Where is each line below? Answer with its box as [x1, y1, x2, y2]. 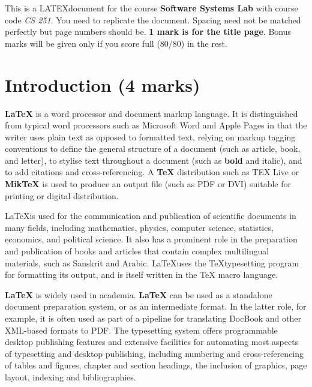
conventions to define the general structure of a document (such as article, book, [5, 142, 301, 155]
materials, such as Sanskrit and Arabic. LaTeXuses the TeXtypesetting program [5, 256, 299, 269]
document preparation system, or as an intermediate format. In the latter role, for [5, 300, 307, 313]
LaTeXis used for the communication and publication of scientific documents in [5, 209, 296, 222]
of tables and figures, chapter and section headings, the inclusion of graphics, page [5, 359, 307, 371]
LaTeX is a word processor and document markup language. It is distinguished [5, 107, 298, 119]
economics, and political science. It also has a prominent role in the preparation [5, 233, 298, 245]
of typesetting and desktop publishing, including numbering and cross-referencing [5, 347, 304, 359]
